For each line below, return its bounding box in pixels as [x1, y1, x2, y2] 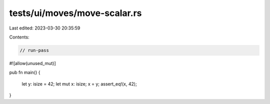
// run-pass [19, 47, 49, 53]
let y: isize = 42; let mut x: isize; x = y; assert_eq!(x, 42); [21, 80, 137, 87]
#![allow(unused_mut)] [9, 60, 56, 66]
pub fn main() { [9, 69, 40, 75]
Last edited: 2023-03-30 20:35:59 [9, 25, 80, 31]
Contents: [9, 34, 29, 40]
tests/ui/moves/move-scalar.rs [9, 7, 142, 18]
